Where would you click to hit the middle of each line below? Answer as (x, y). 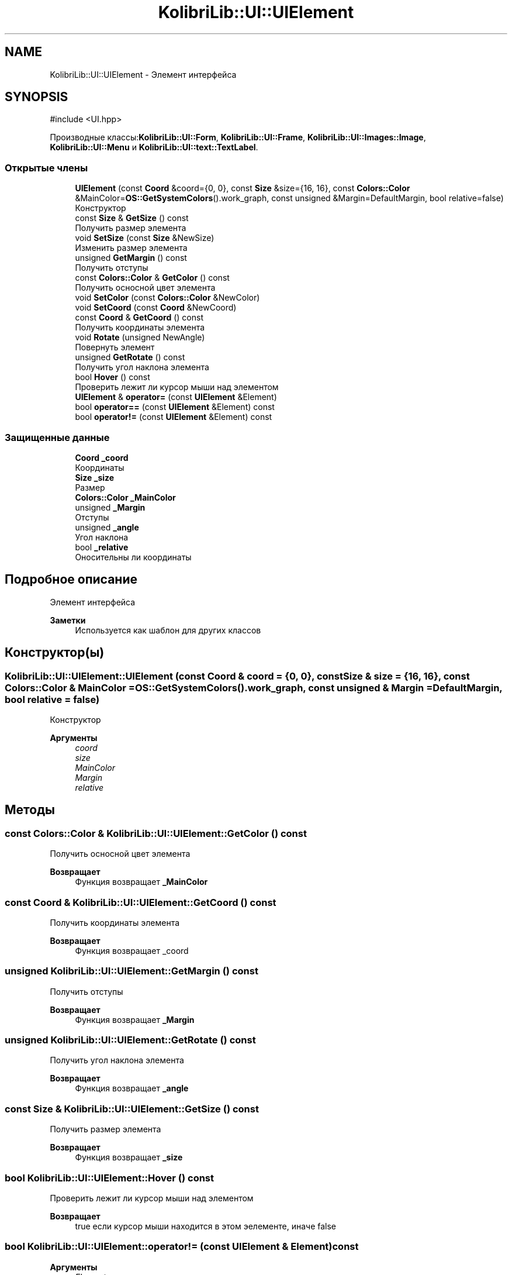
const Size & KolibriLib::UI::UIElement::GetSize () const (132, 1109)
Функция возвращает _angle (132, 1088)
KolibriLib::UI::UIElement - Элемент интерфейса (143, 74)
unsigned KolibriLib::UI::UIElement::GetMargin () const (132, 971)
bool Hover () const (113, 377)
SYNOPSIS (37, 97)
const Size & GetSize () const (132, 218)
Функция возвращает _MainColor (141, 882)
